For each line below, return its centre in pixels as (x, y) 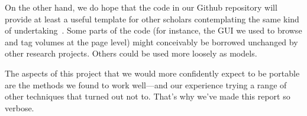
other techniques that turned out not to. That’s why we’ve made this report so (148, 96)
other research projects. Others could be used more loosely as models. (131, 53)
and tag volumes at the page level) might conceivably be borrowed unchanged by (151, 42)
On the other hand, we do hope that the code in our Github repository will (141, 7)
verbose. (20, 107)
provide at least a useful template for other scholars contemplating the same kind (152, 19)
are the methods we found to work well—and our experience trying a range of (146, 84)
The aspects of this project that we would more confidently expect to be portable (152, 73)
